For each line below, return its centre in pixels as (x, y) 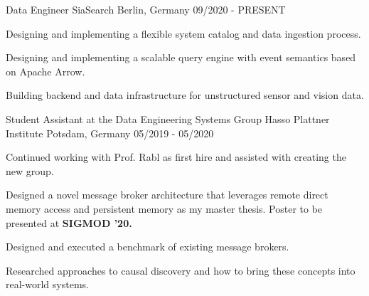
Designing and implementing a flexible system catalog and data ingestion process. (183, 33)
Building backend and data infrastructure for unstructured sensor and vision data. (185, 95)
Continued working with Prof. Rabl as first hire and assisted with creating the (176, 157)
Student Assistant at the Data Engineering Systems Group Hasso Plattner (168, 118)
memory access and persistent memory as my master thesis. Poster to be (164, 208)
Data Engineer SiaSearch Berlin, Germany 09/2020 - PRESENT (146, 9)
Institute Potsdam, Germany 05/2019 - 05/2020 (110, 133)
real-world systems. (47, 284)
